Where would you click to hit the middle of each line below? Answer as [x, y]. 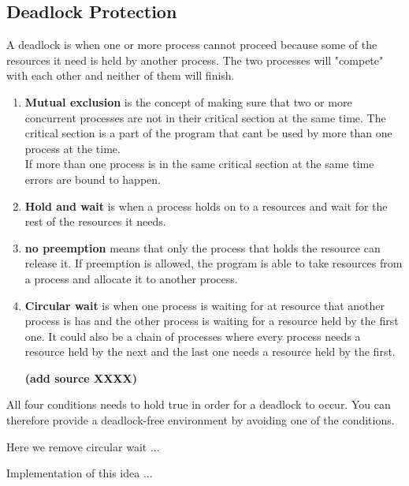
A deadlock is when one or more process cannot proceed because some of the [192, 45]
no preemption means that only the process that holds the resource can [203, 247]
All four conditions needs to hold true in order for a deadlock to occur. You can [199, 404]
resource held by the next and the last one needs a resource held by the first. [210, 351]
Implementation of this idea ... [80, 473]
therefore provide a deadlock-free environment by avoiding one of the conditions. [201, 420]
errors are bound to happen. [93, 179]
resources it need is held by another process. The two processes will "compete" [195, 60]
